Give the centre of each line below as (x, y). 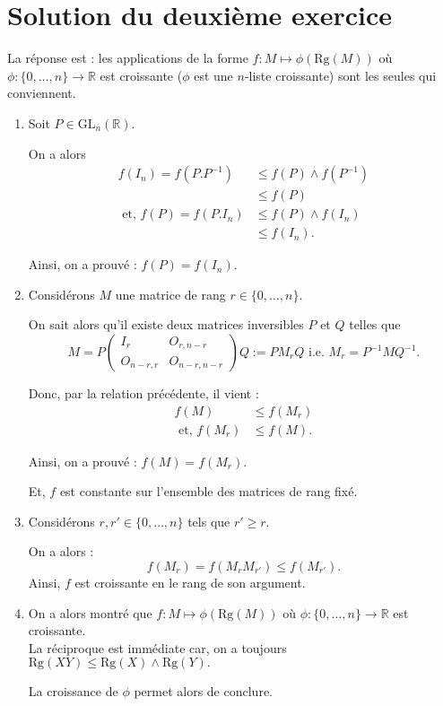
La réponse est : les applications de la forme (128, 58)
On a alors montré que (90, 612)
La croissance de (73, 691)
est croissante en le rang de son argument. (190, 583)
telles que (375, 324)
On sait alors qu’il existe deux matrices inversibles (166, 324)
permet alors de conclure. (203, 691)
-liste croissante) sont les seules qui (340, 75)
